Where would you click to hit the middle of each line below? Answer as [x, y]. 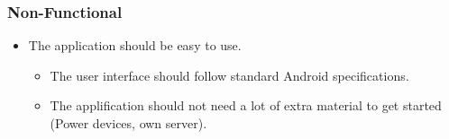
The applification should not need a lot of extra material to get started [246, 105]
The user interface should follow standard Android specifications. [229, 75]
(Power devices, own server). [128, 123]
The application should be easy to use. [135, 45]
